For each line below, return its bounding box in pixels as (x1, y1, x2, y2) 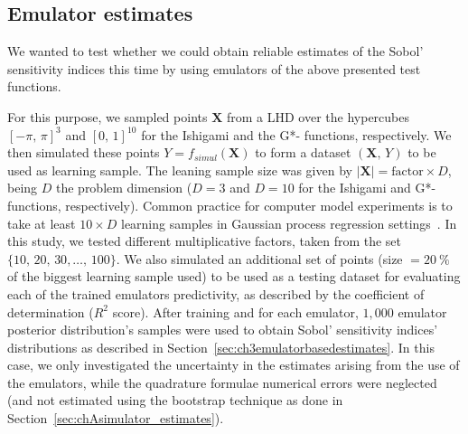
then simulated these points (7, 143, 160, 162)
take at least (7, 213, 76, 232)
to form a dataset (255, 143, 351, 162)
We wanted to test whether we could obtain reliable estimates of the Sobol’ (7, 42, 424, 61)
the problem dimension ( (55, 178, 192, 197)
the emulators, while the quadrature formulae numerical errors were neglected (7, 373, 437, 392)
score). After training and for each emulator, (112, 302, 359, 321)
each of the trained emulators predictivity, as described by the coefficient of (7, 284, 425, 303)
